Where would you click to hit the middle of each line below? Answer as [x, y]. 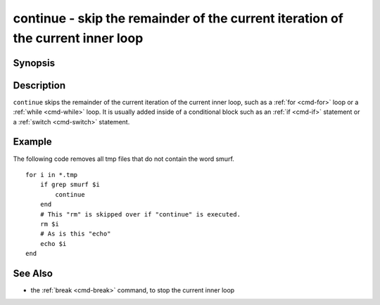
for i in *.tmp [52, 175]
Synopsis [34, 63]
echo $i [53, 244]
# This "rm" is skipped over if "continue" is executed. [140, 214]
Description [39, 85]
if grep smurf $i [70, 185]
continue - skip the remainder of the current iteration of [178, 18]
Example [32, 142]
